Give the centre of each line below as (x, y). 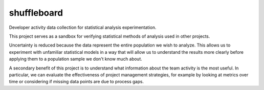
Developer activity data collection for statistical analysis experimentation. (83, 27)
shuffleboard (36, 13)
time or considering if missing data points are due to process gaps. (77, 82)
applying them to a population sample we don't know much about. (76, 59)
